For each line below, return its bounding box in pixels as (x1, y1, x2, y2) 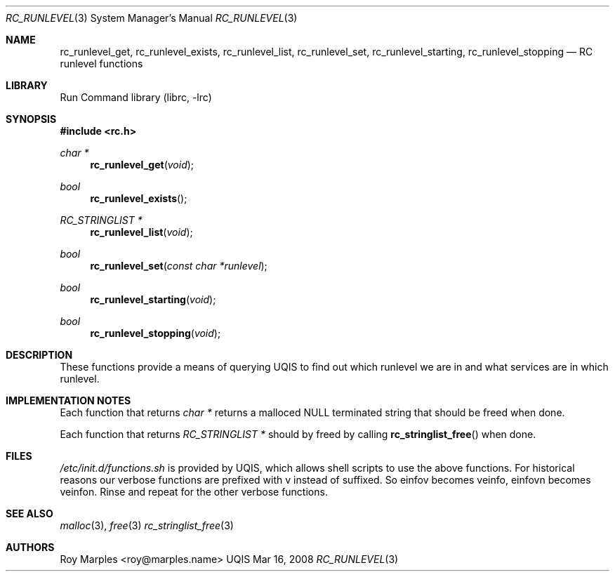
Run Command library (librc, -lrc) (60, 91, 212, 103)
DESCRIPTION (6, 349, 73, 361)
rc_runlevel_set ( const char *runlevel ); (90, 260, 267, 272)
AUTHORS (6, 541, 55, 553)
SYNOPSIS (6, 113, 57, 125)
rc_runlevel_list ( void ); (90, 226, 193, 238)
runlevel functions (60, 58, 143, 69)
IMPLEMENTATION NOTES (6, 394, 131, 406)
